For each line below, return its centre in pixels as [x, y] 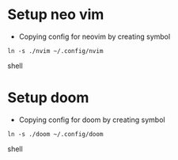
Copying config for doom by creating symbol [92, 120]
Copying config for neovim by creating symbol [95, 36]
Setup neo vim [56, 15]
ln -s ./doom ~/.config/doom [55, 134]
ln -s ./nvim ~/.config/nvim [55, 51]
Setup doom [48, 98]
